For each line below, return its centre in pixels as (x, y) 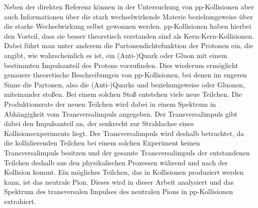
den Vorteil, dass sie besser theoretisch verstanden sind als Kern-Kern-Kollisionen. (129, 35)
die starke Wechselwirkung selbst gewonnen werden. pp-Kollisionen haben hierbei (128, 26)
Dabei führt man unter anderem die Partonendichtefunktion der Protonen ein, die (129, 45)
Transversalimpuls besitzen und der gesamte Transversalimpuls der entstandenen (127, 152)
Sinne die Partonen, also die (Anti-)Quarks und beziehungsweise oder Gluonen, (125, 84)
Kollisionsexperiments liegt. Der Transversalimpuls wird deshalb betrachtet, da (124, 133)
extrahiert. (20, 201)
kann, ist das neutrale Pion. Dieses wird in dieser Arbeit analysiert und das (119, 181)
